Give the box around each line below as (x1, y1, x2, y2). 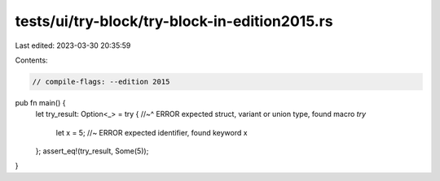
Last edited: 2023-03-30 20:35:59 (15, 41, 131, 50)
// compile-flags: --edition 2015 (32, 77, 170, 86)
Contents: (15, 55, 48, 65)
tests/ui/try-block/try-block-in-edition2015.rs (15, 12, 333, 30)
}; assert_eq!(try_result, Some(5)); (35, 146, 149, 156)
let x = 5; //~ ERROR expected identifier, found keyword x (55, 127, 248, 137)
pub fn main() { (15, 97, 66, 107)
